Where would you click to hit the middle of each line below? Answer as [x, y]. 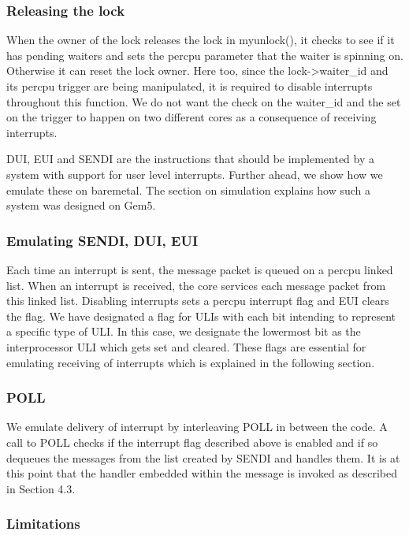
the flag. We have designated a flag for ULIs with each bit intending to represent [201, 316]
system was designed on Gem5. [81, 205]
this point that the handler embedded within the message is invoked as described [202, 473]
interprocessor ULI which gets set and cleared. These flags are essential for [186, 346]
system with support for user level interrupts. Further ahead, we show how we [195, 174]
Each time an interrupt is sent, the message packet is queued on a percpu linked [200, 269]
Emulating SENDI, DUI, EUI [102, 240]
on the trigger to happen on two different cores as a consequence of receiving [191, 117]
